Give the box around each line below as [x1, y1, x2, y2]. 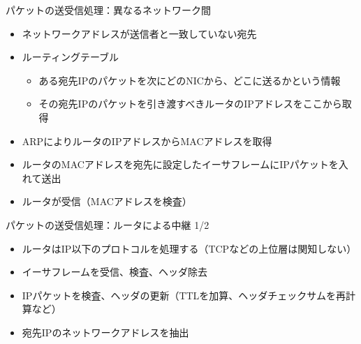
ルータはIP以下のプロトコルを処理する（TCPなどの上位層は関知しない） [22, 241, 357, 255]
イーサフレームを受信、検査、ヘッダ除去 [22, 264, 208, 279]
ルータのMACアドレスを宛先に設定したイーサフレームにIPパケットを [22, 157, 339, 172]
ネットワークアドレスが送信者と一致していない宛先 [22, 26, 257, 40]
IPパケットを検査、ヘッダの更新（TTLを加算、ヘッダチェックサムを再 [22, 287, 346, 302]
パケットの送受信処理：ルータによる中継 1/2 [6, 217, 209, 232]
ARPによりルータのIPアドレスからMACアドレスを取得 [22, 133, 272, 148]
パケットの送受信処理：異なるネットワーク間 [6, 3, 211, 17]
